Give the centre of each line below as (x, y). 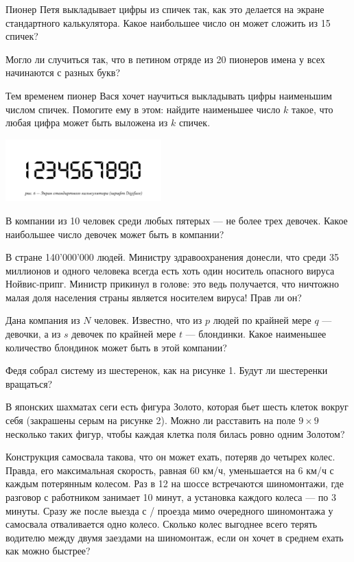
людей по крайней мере (262, 320)
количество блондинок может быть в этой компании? (116, 347)
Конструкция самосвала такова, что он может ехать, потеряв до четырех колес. (170, 457)
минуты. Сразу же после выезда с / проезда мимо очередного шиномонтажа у (169, 510)
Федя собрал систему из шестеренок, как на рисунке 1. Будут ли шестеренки (167, 370)
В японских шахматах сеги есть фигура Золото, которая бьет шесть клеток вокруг (177, 407)
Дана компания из (43, 320)
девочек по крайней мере (124, 334)
